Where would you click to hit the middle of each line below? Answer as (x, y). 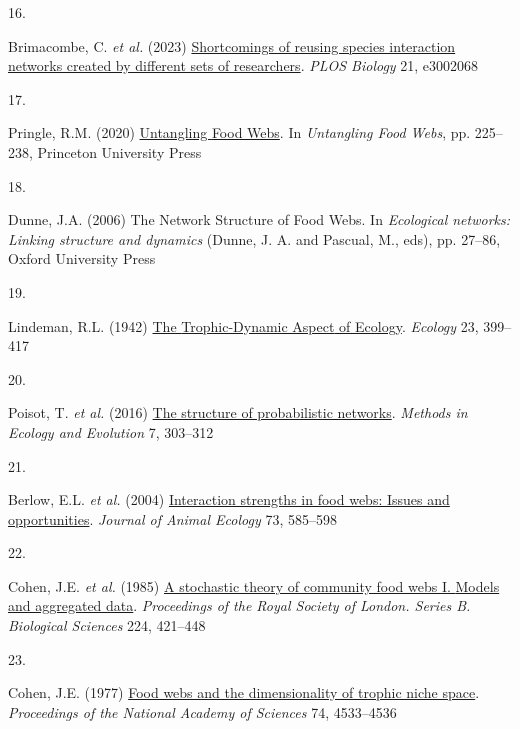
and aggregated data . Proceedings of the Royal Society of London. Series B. (239, 605)
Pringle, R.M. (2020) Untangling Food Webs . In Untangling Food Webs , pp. (239, 132)
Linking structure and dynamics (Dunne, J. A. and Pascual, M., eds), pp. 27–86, (254, 238)
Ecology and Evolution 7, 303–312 (111, 431)
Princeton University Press (119, 151)
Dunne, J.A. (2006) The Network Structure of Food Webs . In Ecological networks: (259, 219)
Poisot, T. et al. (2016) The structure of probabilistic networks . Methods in (238, 412)
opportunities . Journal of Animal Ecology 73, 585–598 (172, 518)
